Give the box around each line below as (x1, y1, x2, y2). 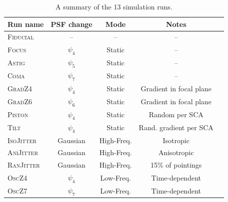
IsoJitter (7, 135, 36, 145)
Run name (7, 18, 44, 29)
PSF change (50, 18, 92, 29)
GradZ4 (7, 83, 32, 94)
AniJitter (7, 147, 38, 158)
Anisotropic (158, 147, 194, 158)
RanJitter (7, 160, 40, 170)
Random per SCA (148, 109, 203, 120)
